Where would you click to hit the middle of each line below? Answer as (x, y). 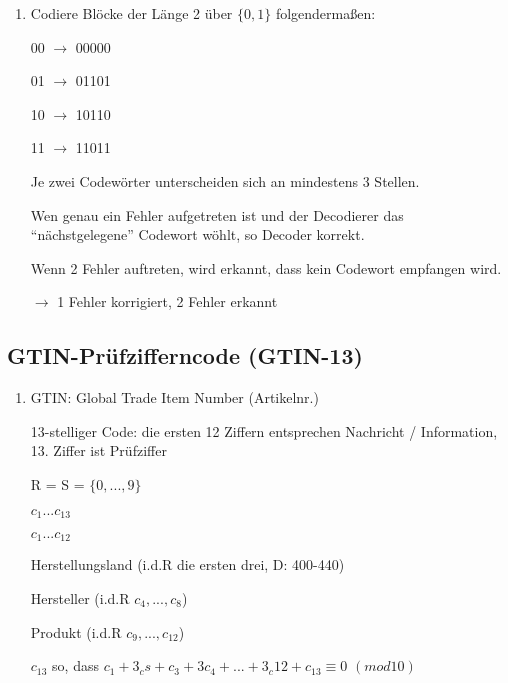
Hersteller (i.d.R (80, 598)
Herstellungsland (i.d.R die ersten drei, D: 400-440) (187, 564)
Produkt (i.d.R (76, 631)
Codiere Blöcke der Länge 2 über (131, 13)
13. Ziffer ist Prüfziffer (98, 450)
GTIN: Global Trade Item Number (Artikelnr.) (174, 397)
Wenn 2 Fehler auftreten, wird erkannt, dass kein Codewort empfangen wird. (266, 267)
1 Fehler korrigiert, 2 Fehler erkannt (167, 301)
